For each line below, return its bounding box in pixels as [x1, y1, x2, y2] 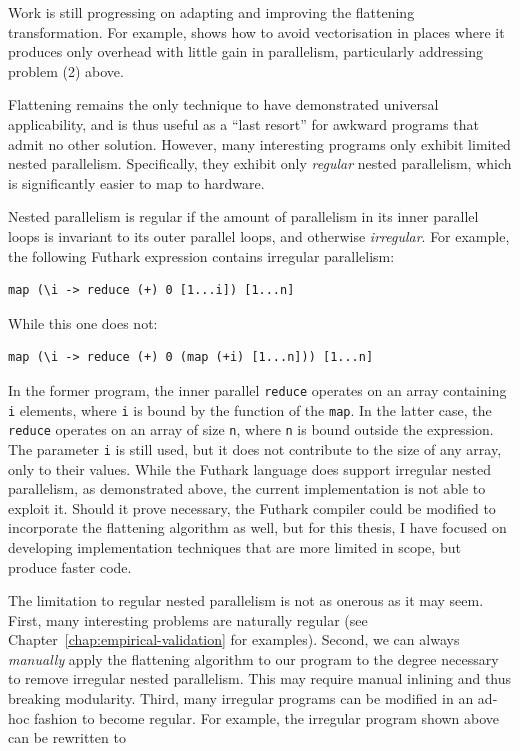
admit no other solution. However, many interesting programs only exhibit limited [8, 133, 511, 154]
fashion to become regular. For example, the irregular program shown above [34, 707, 500, 728]
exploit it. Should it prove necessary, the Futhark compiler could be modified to [8, 497, 496, 518]
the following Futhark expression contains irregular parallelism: [8, 245, 395, 266]
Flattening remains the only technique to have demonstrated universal [8, 94, 439, 115]
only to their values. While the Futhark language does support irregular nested [8, 458, 492, 479]
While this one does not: [8, 312, 158, 333]
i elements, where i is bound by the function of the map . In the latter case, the [8, 399, 492, 420]
